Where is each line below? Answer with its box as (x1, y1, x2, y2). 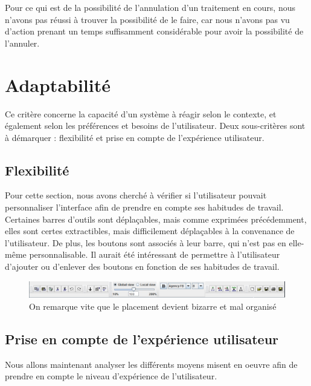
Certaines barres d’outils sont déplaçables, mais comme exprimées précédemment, (5, 212, 307, 225)
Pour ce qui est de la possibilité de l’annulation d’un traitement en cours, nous (5, 1, 295, 13)
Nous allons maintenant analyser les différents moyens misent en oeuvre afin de (5, 358, 298, 370)
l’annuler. (5, 36, 40, 49)
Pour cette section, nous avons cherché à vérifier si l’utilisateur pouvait (5, 189, 267, 201)
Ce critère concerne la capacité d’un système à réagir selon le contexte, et (5, 107, 277, 120)
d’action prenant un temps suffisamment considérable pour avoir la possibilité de (5, 25, 304, 38)
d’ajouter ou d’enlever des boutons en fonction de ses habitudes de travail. (5, 260, 280, 273)
